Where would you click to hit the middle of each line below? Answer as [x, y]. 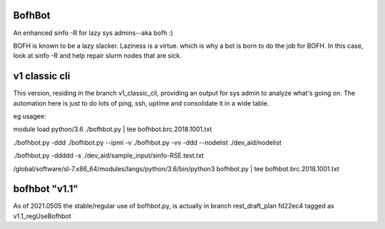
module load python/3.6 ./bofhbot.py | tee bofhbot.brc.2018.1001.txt [113, 129]
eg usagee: [30, 116]
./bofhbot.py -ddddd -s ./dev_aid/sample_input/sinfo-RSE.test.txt [109, 156]
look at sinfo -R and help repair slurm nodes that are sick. [97, 56]
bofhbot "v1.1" [46, 189]
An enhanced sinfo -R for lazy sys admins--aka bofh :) [93, 33]
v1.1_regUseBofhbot [42, 216]
